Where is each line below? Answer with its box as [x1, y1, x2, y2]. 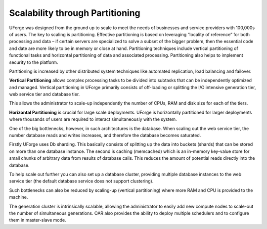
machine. [9, 194, 28, 200]
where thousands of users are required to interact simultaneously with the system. [9, 116, 178, 122]
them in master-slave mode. [9, 217, 66, 223]
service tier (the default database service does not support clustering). [9, 178, 154, 184]
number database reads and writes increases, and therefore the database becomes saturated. [9, 133, 201, 138]
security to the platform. [9, 59, 59, 65]
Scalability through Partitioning [9, 7, 140, 18]
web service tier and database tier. [9, 92, 80, 97]
